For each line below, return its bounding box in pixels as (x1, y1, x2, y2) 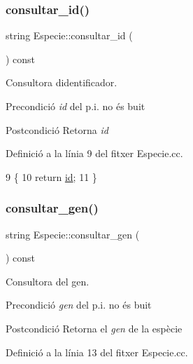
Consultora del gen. (6, 274, 90, 288)
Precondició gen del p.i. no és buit (6, 297, 152, 312)
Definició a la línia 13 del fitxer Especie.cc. (6, 344, 188, 359)
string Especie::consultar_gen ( (6, 227, 140, 241)
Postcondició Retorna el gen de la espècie (6, 321, 183, 335)
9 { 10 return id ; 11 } (6, 169, 97, 184)
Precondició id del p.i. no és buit (6, 99, 145, 113)
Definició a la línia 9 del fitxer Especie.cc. (6, 146, 183, 161)
